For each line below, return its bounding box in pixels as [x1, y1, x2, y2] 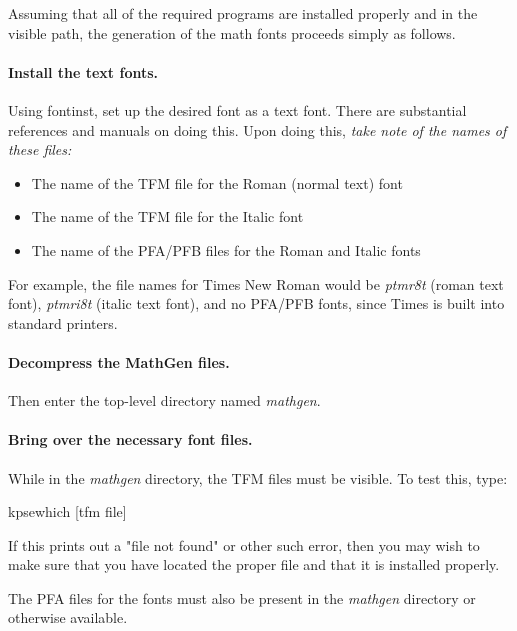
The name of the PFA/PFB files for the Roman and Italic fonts [31, 239, 421, 260]
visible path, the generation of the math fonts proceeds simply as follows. [8, 22, 456, 43]
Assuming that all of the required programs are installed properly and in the [8, 3, 478, 23]
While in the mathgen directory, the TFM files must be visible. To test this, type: [8, 467, 508, 488]
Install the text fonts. [8, 61, 159, 82]
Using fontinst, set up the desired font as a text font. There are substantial [8, 99, 467, 120]
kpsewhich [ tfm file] [8, 501, 127, 522]
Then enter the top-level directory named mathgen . [8, 390, 321, 411]
